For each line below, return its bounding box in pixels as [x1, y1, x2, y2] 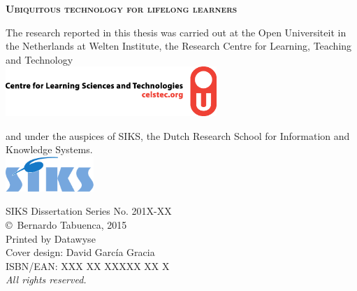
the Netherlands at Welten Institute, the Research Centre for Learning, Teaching [6, 38, 352, 53]
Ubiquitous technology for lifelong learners [6, 1, 238, 15]
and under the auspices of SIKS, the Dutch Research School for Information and [6, 128, 350, 143]
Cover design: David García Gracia [6, 245, 155, 260]
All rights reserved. [6, 272, 87, 287]
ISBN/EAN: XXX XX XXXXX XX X [6, 258, 170, 273]
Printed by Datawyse [6, 231, 96, 246]
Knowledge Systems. [6, 142, 93, 157]
